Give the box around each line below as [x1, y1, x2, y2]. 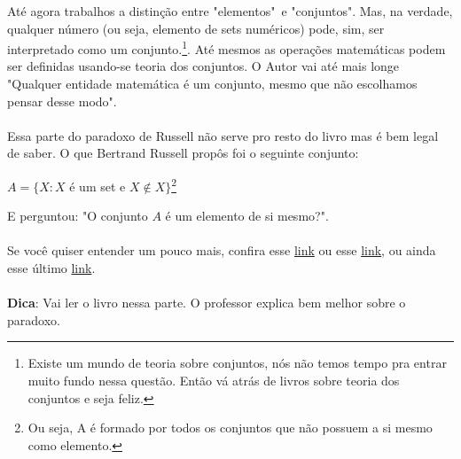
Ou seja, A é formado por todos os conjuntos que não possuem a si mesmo [27, 418, 433, 437]
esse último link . [7, 259, 96, 277]
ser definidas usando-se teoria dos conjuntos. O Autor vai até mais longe [7, 57, 400, 75]
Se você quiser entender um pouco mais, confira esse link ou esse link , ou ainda [7, 241, 436, 260]
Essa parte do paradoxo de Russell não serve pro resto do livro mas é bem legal [7, 126, 439, 144]
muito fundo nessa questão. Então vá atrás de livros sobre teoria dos [27, 371, 400, 389]
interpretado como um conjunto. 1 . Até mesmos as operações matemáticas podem [7, 37, 446, 58]
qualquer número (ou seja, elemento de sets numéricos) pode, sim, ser [7, 19, 385, 37]
